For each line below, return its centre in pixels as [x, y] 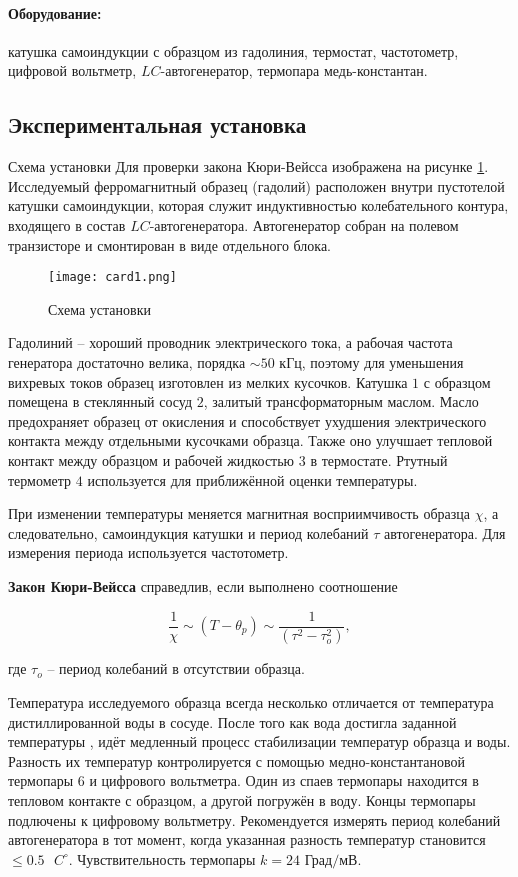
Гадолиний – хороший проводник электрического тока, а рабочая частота [230, 342]
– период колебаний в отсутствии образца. [176, 668]
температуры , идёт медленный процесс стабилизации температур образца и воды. [259, 741]
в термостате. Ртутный [379, 459]
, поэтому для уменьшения [382, 362]
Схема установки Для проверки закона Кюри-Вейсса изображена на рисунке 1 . [248, 166]
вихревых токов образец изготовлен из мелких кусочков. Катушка [208, 381]
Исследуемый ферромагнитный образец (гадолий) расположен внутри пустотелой [256, 185]
